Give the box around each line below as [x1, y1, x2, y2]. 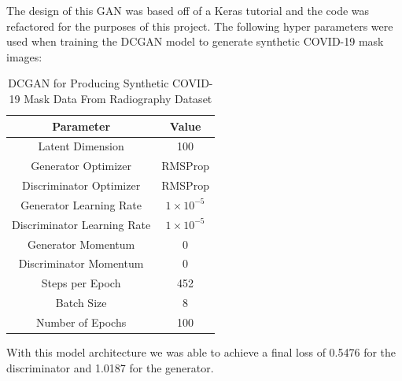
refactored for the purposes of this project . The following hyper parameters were [6, 17, 393, 34]
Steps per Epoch [41, 275, 121, 291]
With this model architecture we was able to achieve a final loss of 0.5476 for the [6, 344, 396, 361]
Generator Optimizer [31, 157, 131, 174]
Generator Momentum [27, 235, 135, 252]
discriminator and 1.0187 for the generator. [6, 359, 214, 375]
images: [6, 48, 42, 65]
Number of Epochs [35, 314, 127, 330]
